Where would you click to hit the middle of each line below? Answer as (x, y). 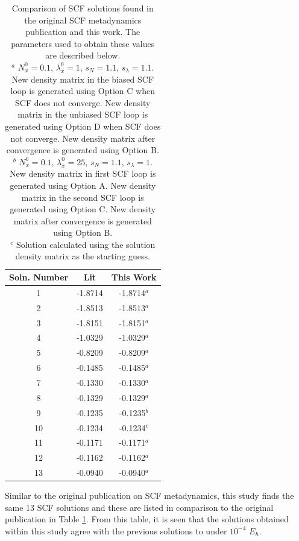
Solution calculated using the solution (86, 244)
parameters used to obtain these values (83, 43)
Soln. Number (39, 277)
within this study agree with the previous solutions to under (116, 530)
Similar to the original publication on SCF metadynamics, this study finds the (149, 495)
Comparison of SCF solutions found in (83, 8)
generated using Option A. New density (83, 185)
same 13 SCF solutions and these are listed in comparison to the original (139, 507)
